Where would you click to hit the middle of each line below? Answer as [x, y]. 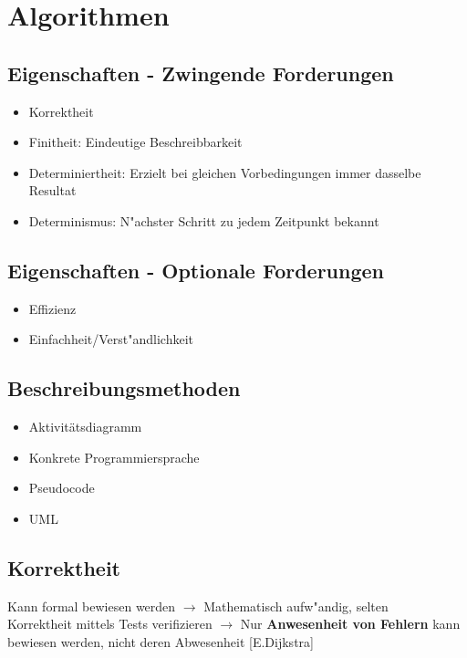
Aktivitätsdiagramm [85, 427]
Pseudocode [62, 488]
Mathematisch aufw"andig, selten [296, 606]
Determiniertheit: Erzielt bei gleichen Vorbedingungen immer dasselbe [225, 172]
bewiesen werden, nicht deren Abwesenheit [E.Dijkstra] [161, 641]
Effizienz [52, 308]
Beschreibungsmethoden [124, 388]
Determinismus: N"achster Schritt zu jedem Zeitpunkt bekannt [204, 220]
